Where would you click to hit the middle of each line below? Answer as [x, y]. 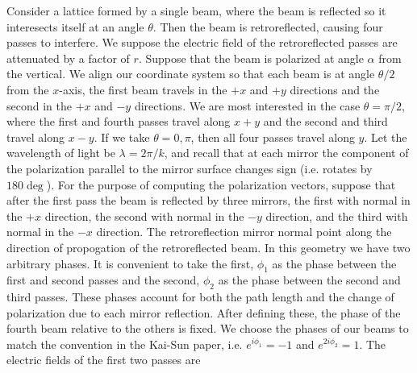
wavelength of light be [61, 153]
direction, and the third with [337, 216]
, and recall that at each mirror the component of [286, 153]
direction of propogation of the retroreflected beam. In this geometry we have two [208, 247]
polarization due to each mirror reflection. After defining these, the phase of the [204, 312]
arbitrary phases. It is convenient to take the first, [130, 263]
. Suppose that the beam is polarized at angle [251, 58]
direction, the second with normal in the [144, 216]
